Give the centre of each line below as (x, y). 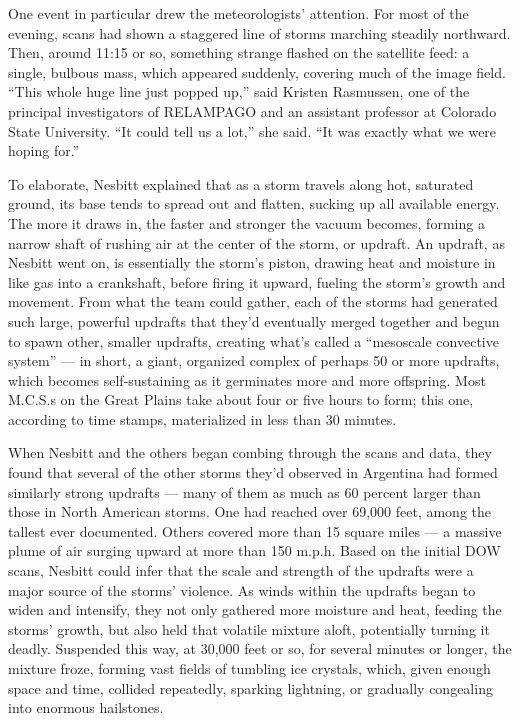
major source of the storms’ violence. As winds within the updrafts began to (242, 589)
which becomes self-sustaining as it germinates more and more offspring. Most (247, 379)
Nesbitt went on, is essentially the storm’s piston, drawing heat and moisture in (252, 262)
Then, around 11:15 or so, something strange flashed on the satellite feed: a (239, 52)
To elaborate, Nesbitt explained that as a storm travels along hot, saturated (241, 183)
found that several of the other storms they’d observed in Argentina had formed (253, 472)
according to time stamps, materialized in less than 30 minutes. (202, 418)
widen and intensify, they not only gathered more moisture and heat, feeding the (255, 609)
